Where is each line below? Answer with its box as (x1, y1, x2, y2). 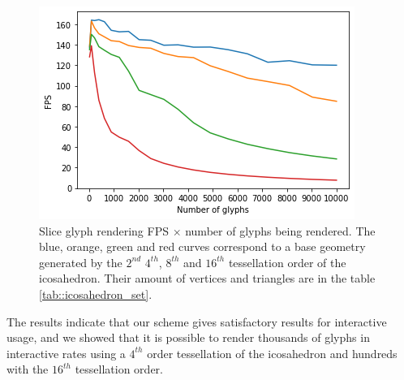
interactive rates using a (6, 344, 126, 361)
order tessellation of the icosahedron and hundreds (147, 344, 398, 361)
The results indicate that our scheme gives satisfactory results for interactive (6, 313, 387, 330)
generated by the (39, 253, 122, 270)
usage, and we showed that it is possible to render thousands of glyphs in (6, 329, 370, 346)
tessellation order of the (228, 253, 346, 270)
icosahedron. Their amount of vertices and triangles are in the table (39, 270, 376, 287)
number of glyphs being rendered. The (185, 222, 376, 239)
